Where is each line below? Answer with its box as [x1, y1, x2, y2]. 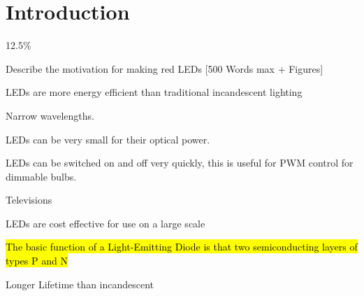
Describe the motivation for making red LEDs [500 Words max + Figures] [6, 61, 323, 76]
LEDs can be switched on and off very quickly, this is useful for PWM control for [6, 155, 354, 170]
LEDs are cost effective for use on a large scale [6, 216, 205, 230]
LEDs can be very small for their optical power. [6, 132, 210, 146]
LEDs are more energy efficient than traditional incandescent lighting [6, 85, 303, 99]
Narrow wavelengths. [6, 108, 94, 122]
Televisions [6, 192, 52, 207]
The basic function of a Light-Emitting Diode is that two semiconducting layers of [6, 239, 358, 254]
